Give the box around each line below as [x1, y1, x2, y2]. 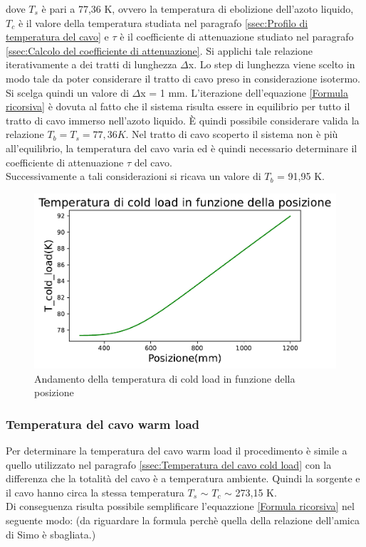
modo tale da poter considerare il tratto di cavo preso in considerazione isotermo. [6, 70, 360, 85]
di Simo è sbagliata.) [6, 526, 96, 541]
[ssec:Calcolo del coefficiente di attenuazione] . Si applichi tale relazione [6, 43, 313, 58]
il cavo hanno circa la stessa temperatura [6, 484, 184, 499]
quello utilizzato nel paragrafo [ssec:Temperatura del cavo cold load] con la [6, 457, 332, 472]
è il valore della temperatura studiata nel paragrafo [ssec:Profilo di [18, 15, 308, 30]
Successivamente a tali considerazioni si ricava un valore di [6, 169, 261, 184]
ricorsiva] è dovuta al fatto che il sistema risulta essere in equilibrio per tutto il [6, 99, 350, 114]
